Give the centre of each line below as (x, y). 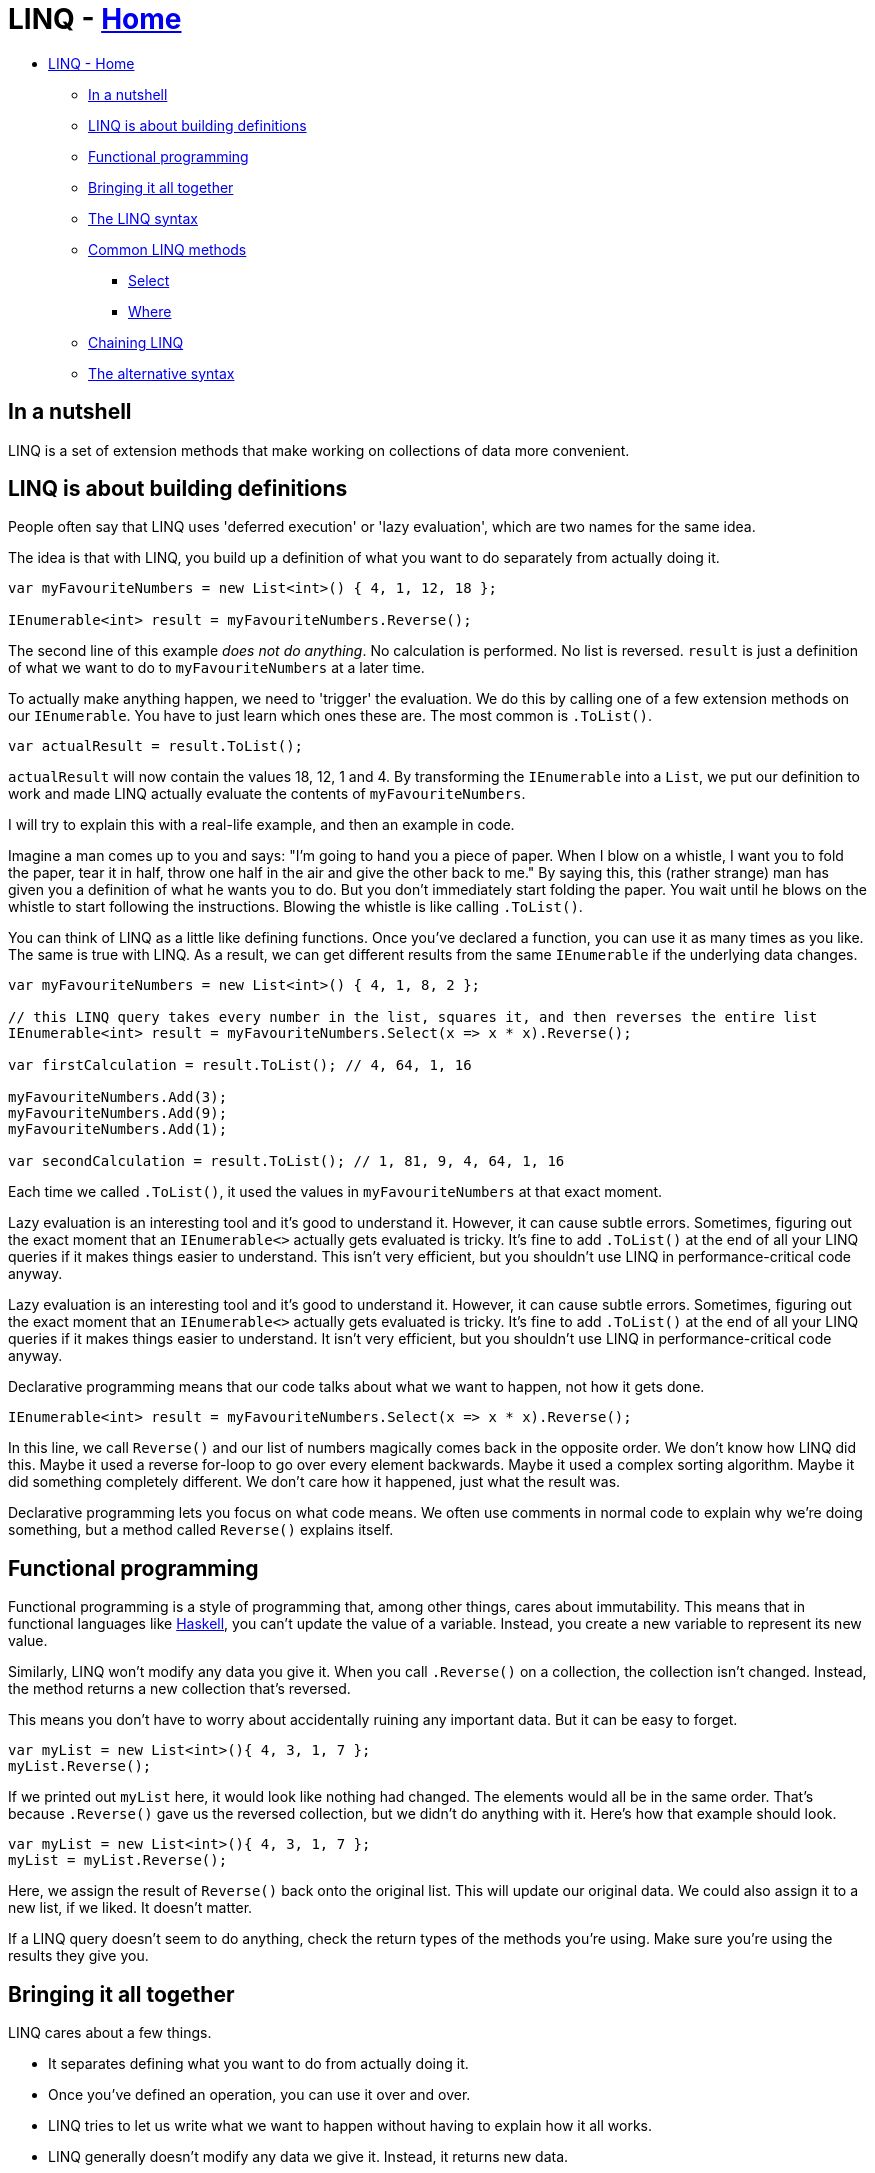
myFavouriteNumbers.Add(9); (118, 1113)
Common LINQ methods (167, 249)
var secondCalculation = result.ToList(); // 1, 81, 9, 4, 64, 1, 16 (286, 1161)
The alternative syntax (161, 373)
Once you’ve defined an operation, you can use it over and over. (259, 2095)
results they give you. (78, 1956)
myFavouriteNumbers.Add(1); (118, 1129)
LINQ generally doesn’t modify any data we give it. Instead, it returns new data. (308, 2157)
